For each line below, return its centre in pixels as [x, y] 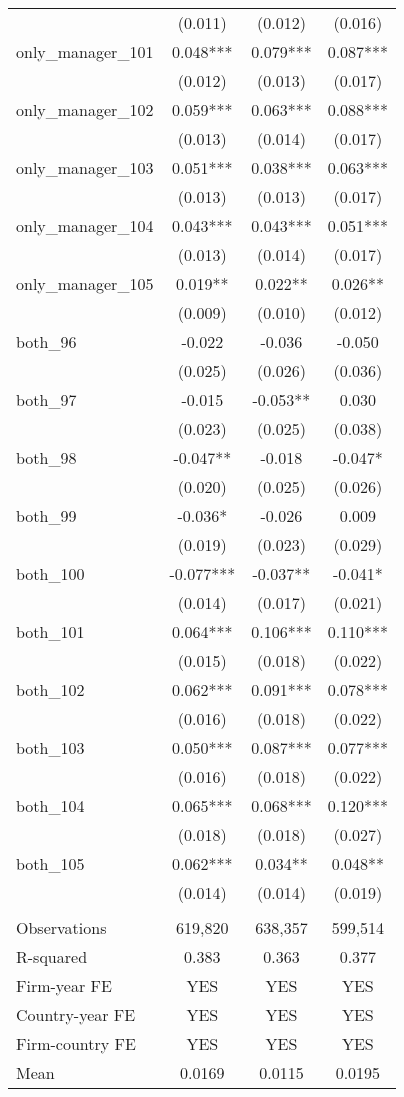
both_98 [46, 457]
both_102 [50, 689]
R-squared [52, 956]
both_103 [50, 747]
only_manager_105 [85, 283]
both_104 [50, 805]
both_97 [46, 399]
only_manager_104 [85, 225]
